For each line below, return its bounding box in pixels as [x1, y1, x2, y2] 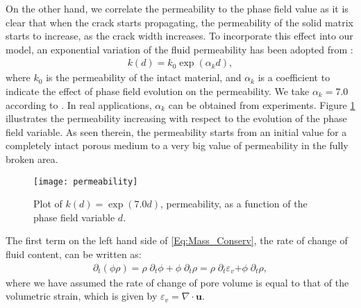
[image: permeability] [33, 176, 138, 187]
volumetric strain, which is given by [6, 289, 158, 303]
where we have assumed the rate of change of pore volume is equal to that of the [6, 275, 349, 289]
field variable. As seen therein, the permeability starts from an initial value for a [6, 124, 347, 139]
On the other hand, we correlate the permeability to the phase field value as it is [6, 1, 349, 15]
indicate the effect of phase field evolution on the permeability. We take [6, 84, 310, 98]
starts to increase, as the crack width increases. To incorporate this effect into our [6, 28, 353, 43]
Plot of [33, 196, 62, 211]
